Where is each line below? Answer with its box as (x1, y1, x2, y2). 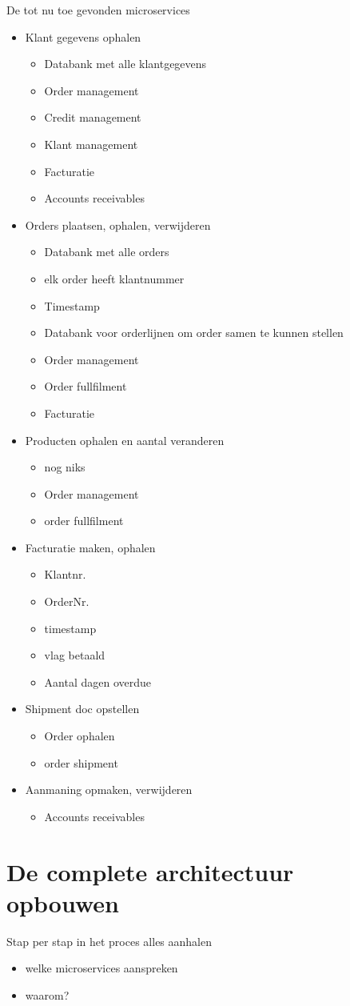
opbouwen (6, 886, 119, 919)
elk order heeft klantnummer (44, 270, 185, 287)
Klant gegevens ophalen (25, 28, 141, 45)
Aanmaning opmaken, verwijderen (25, 781, 193, 798)
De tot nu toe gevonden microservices (6, 2, 190, 18)
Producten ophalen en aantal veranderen (25, 431, 225, 448)
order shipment (44, 754, 118, 771)
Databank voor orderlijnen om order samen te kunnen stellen (44, 324, 344, 341)
